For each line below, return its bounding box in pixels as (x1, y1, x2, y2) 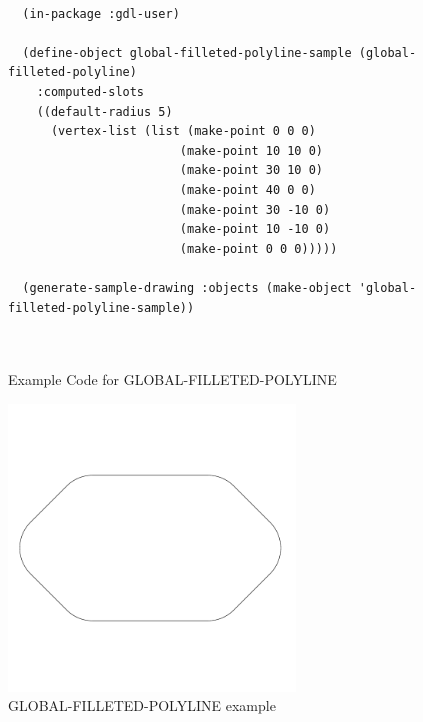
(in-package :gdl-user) (22, 6, 180, 21)
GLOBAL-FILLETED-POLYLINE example (8, 695, 276, 716)
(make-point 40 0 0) (179, 182, 316, 197)
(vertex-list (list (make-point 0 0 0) (50, 124, 316, 139)
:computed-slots (36, 84, 145, 99)
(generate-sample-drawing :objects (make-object (22, 280, 352, 295)
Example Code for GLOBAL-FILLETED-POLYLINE (8, 369, 337, 390)
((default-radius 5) (36, 104, 173, 119)
